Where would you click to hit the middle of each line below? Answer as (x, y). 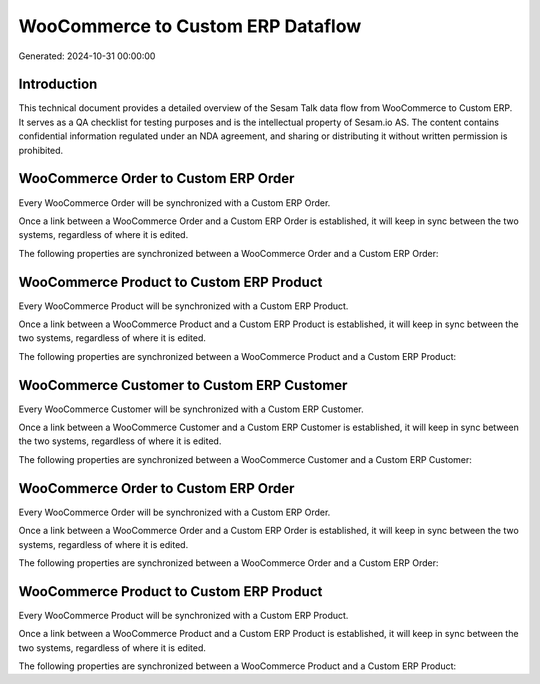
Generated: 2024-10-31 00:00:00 (87, 56)
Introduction (58, 84)
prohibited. (41, 150)
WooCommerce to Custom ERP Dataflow (190, 26)
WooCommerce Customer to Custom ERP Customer (183, 385)
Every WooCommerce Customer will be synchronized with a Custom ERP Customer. (191, 409)
